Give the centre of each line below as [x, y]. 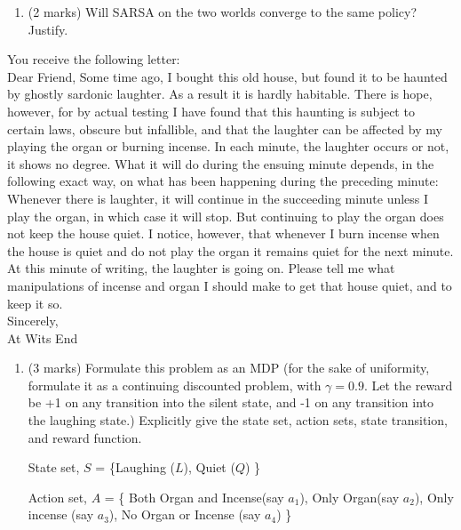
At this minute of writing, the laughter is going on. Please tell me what [201, 268]
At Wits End [43, 337]
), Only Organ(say [350, 497]
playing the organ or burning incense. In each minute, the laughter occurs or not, [228, 146]
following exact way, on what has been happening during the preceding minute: [223, 181]
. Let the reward [408, 385]
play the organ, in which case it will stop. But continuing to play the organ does [226, 216]
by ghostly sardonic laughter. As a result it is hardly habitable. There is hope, [220, 94]
